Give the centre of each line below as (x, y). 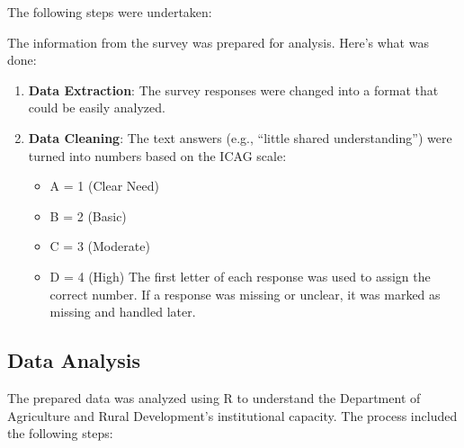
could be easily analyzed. (97, 108)
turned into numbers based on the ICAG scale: (157, 155)
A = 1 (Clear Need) (104, 186)
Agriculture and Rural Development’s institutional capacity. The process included (232, 415)
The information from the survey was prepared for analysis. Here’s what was (218, 42)
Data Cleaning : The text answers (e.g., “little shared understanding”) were (240, 137)
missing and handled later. (123, 312)
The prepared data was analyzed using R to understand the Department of (214, 397)
